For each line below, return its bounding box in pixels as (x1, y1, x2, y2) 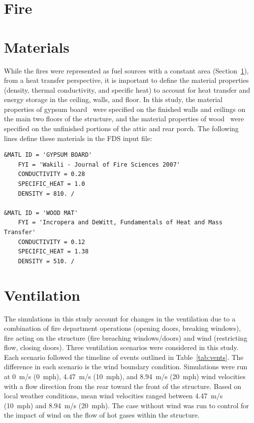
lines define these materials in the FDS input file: (4, 133, 152, 143)
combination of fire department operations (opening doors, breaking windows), (4, 323, 241, 333)
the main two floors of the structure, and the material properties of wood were (4, 113, 244, 124)
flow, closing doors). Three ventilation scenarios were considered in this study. (4, 342, 239, 352)
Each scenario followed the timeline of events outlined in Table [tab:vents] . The (4, 352, 244, 362)
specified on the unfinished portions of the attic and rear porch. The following (4, 123, 239, 134)
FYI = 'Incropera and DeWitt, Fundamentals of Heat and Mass (18, 219, 222, 226)
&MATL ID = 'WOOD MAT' (4, 209, 78, 216)
